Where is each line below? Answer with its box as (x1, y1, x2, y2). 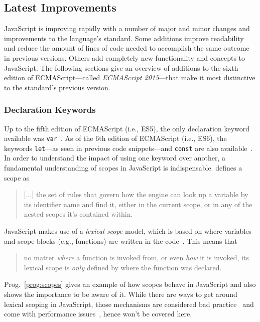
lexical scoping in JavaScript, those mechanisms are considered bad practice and (4, 298, 254, 309)
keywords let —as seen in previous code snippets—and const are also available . (4, 142, 253, 153)
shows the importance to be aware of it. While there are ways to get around (4, 289, 237, 299)
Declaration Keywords (4, 103, 96, 116)
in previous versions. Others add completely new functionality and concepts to (4, 52, 245, 63)
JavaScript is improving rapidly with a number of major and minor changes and (4, 23, 250, 34)
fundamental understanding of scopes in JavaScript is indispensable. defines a (4, 163, 242, 173)
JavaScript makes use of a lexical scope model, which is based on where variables (4, 226, 251, 236)
